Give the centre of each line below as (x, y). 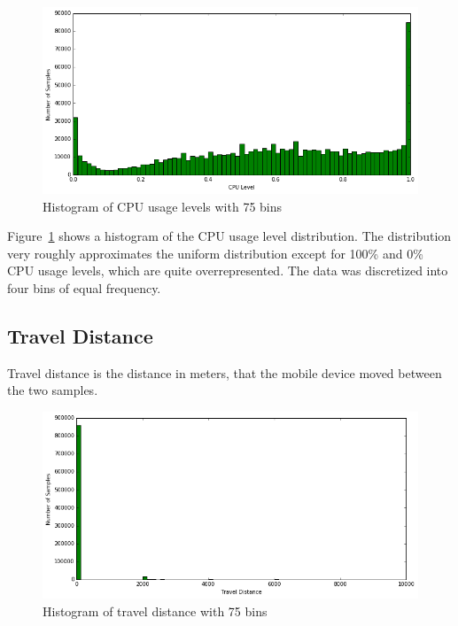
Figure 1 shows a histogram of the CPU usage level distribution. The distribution (229, 236)
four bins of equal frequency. (84, 288)
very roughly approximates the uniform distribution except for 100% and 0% (215, 253)
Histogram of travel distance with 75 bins (155, 611)
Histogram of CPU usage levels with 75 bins (163, 206)
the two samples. (53, 390)
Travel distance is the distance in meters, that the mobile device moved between (225, 372)
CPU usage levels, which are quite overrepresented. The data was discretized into (228, 270)
